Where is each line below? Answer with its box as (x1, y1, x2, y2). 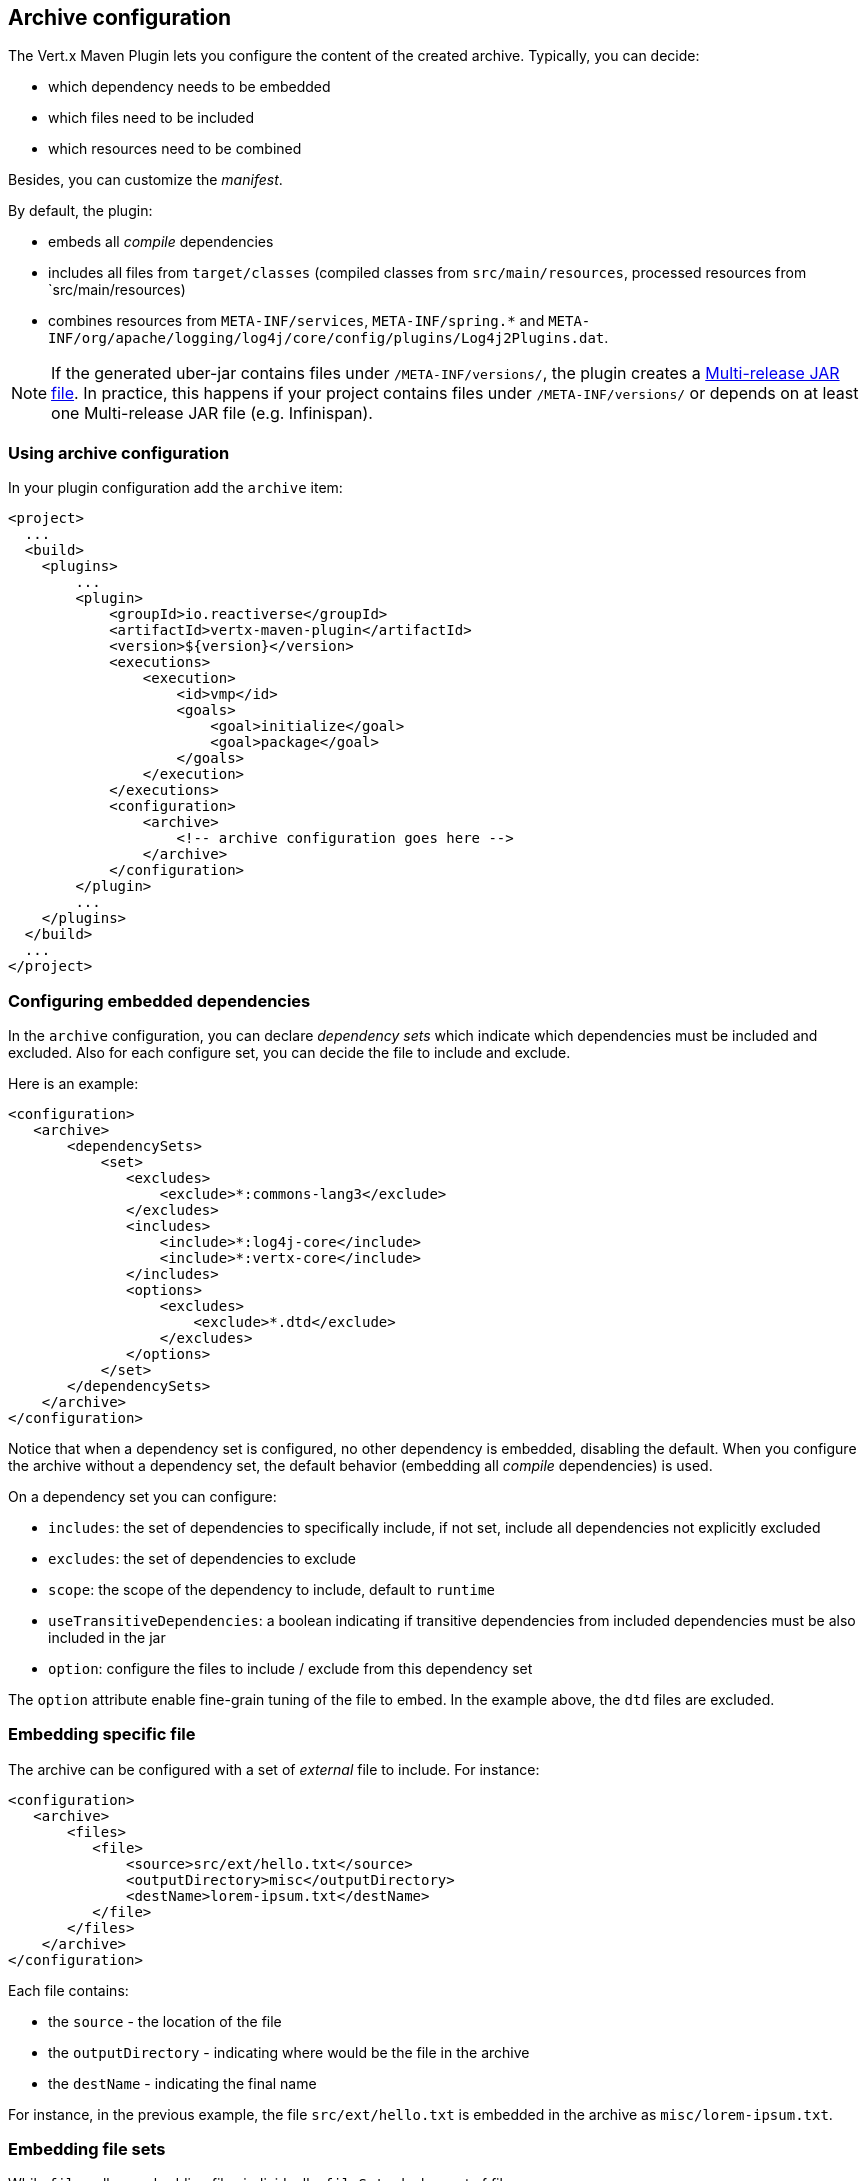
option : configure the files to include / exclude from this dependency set (48, 1659, 533, 1677)
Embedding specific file (8, 1724, 196, 1745)
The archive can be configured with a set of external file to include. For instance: (8, 1760, 540, 1778)
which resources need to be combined (48, 140, 302, 158)
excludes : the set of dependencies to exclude (48, 1549, 356, 1567)
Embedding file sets (8, 2139, 166, 2160)
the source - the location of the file (48, 2012, 282, 2030)
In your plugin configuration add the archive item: (8, 479, 343, 497)
